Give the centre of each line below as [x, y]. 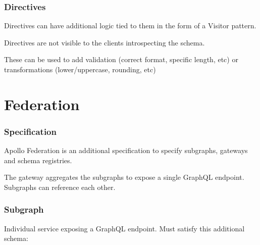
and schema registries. [38, 160]
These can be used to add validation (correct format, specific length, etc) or [121, 59]
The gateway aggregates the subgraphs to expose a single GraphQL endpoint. [124, 177]
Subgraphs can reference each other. [60, 187]
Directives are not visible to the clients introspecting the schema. [105, 42]
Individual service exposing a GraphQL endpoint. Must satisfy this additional [124, 228]
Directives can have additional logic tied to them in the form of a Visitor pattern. [130, 26]
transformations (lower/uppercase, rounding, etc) [80, 69]
